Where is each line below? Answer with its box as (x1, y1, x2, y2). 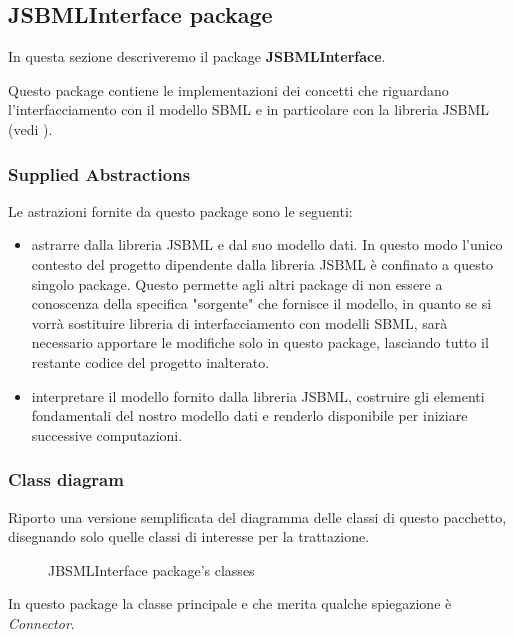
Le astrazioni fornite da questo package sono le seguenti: (8, 200, 353, 221)
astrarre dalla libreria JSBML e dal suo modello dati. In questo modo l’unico (31, 234, 503, 255)
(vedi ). (8, 118, 53, 139)
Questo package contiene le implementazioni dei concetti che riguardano (8, 79, 449, 100)
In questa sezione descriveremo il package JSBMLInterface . (8, 46, 386, 67)
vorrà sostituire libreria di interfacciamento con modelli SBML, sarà (31, 312, 448, 333)
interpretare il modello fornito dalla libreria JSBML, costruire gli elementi (31, 385, 485, 406)
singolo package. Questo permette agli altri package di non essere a (31, 273, 443, 294)
